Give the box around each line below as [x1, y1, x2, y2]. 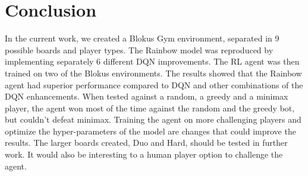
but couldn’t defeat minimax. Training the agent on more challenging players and [5, 113, 301, 126]
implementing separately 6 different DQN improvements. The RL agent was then [5, 55, 300, 68]
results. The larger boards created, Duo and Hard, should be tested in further [5, 136, 288, 149]
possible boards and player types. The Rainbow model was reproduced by [5, 43, 274, 56]
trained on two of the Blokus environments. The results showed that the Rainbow [5, 66, 302, 79]
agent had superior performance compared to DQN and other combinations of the [5, 78, 303, 91]
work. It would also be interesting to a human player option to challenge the [5, 148, 283, 161]
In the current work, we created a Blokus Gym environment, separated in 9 [5, 32, 279, 44]
